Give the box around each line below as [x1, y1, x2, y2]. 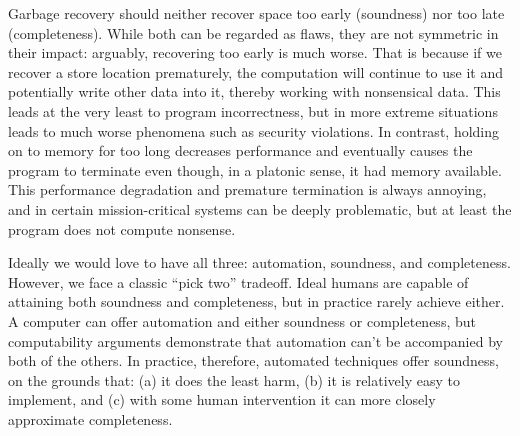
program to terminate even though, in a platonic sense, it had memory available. [8, 159, 502, 180]
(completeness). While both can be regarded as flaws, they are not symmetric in [8, 22, 499, 43]
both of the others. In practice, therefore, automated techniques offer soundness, [8, 350, 499, 371]
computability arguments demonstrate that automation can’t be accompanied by [8, 330, 503, 351]
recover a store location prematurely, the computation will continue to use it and [8, 61, 504, 82]
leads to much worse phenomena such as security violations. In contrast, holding [8, 120, 500, 141]
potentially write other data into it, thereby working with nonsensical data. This [8, 81, 501, 102]
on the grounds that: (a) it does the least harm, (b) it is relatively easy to [8, 369, 460, 390]
